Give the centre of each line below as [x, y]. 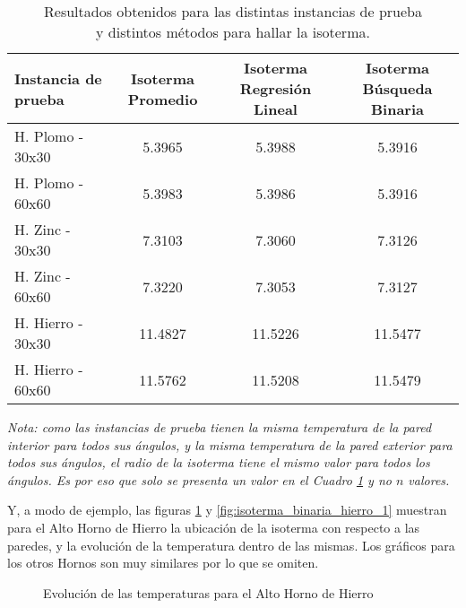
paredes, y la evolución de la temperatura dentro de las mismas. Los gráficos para [231, 545]
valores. [429, 479]
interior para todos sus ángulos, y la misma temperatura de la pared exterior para [230, 444]
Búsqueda [397, 88]
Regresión [276, 88]
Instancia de [58, 78]
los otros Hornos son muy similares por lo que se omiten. [163, 563]
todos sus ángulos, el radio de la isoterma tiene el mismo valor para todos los [219, 462]
